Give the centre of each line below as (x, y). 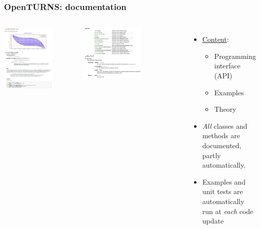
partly (211, 155)
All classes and (225, 125)
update (213, 221)
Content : (215, 39)
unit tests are (222, 191)
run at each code (228, 211)
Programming (235, 56)
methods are (221, 135)
